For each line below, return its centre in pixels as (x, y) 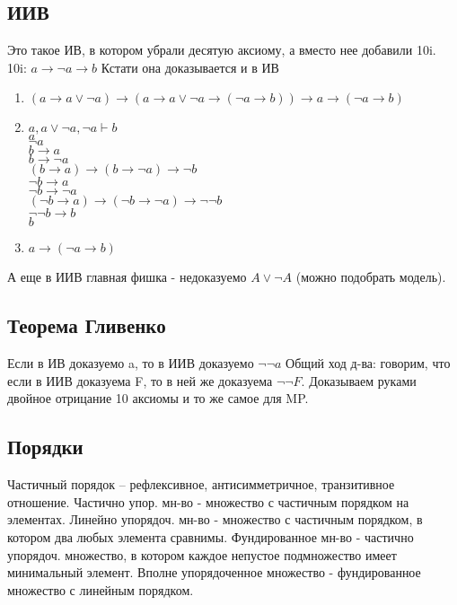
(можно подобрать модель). (371, 277)
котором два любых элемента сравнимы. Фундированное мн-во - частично (211, 536)
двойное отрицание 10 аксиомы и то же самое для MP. (158, 398)
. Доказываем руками (359, 380)
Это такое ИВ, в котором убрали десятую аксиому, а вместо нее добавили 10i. (222, 50)
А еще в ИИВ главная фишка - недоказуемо (127, 277)
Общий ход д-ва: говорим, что (368, 363)
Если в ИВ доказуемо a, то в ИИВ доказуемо (131, 363)
